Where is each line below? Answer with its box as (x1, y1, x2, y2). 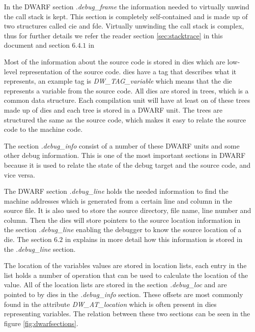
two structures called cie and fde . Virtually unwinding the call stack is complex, (4, 21, 244, 31)
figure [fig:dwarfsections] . (4, 318, 79, 328)
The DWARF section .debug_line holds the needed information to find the (4, 186, 228, 196)
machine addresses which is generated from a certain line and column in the (4, 195, 232, 206)
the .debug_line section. (4, 243, 76, 254)
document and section (4, 40, 70, 50)
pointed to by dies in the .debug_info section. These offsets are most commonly (4, 289, 243, 300)
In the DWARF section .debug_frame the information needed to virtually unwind (4, 1, 250, 11)
